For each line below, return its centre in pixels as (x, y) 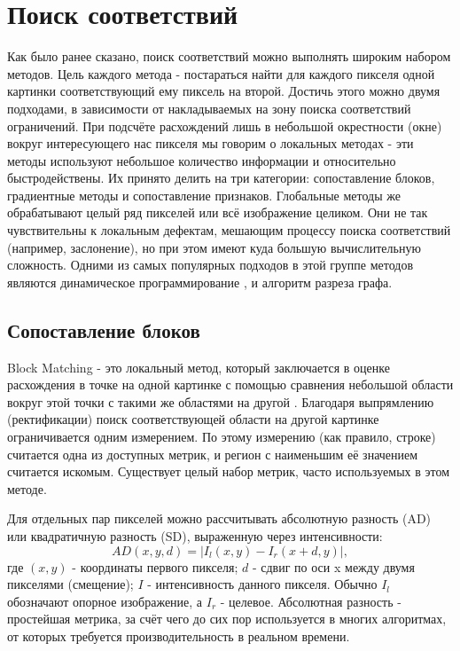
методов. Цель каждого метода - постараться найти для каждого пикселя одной (221, 73)
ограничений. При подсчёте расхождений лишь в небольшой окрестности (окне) (225, 125)
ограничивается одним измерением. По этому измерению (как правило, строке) (222, 437)
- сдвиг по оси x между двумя (333, 566)
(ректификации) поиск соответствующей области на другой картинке (193, 419)
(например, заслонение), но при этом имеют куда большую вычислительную (214, 247)
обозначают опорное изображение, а (105, 601)
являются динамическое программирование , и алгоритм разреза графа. (200, 282)
